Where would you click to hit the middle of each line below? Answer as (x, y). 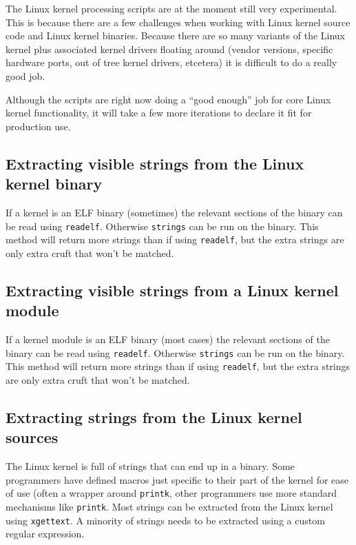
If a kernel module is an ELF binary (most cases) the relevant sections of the (168, 339)
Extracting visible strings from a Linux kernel (172, 290)
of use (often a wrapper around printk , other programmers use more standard (171, 493)
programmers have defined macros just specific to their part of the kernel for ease (177, 479)
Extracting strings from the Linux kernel (154, 417)
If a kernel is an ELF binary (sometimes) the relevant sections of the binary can (174, 212)
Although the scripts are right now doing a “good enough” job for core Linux (168, 99)
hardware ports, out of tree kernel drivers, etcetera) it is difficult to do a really (171, 62)
